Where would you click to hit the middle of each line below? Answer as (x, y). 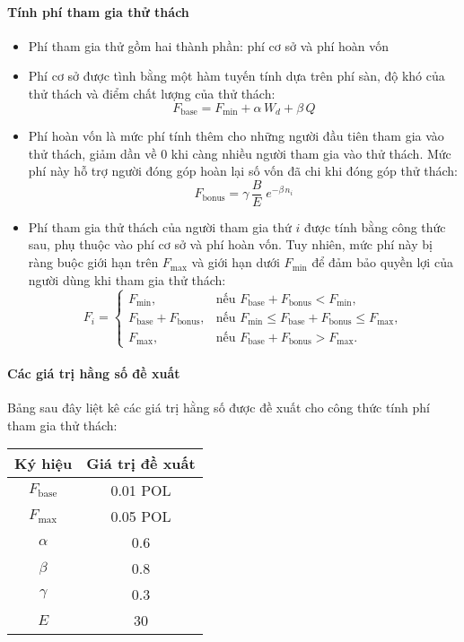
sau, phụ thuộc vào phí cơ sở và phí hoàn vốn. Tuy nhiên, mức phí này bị (230, 244)
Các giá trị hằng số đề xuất (94, 373)
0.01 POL (141, 490)
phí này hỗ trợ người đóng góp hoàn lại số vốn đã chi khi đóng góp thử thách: (243, 171)
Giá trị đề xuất (141, 464)
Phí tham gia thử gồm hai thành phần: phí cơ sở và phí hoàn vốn (209, 45)
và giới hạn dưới (236, 262)
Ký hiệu (44, 464)
